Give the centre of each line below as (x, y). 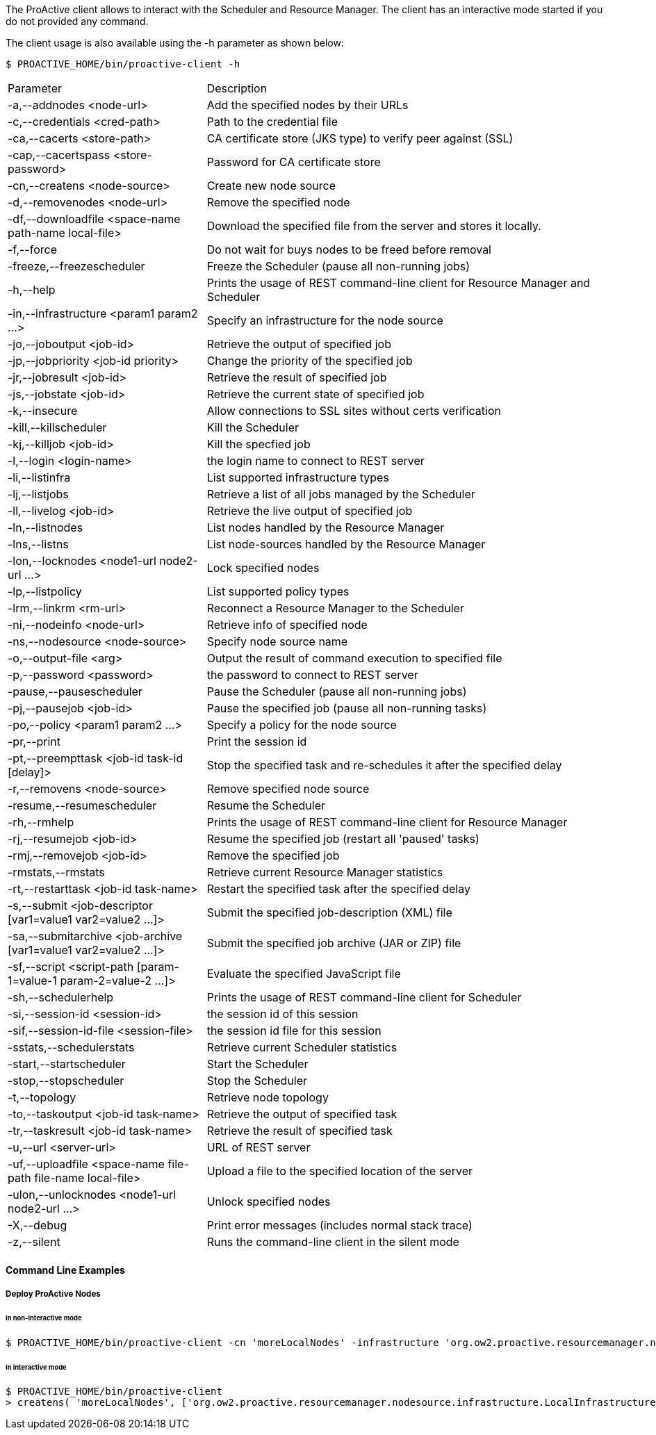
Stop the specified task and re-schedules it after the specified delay (384, 765)
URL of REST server (259, 1147)
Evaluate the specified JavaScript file (304, 974)
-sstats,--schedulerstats (71, 1047)
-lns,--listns (38, 544)
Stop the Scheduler (257, 1081)
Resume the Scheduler (266, 805)
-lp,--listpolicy (45, 591)
